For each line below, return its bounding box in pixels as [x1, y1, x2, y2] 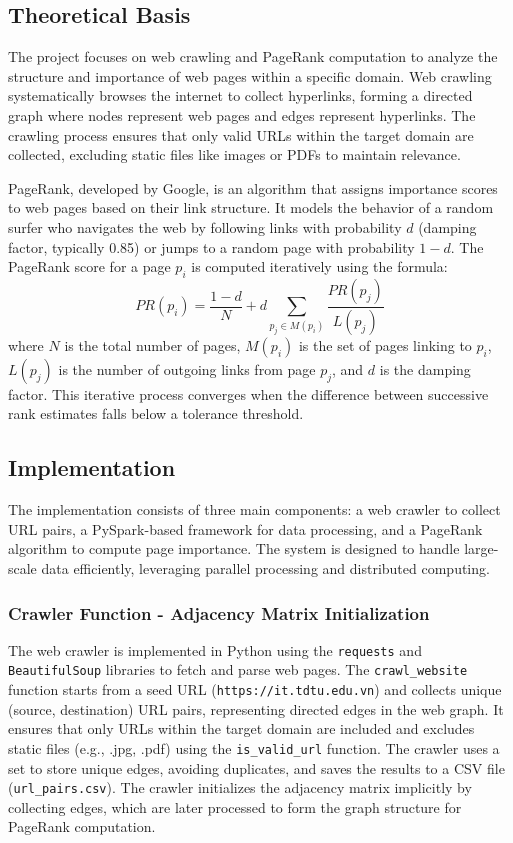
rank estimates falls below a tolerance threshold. [8, 403, 304, 424]
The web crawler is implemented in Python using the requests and [8, 639, 422, 660]
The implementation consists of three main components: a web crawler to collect [8, 499, 501, 520]
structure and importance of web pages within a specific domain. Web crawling [8, 65, 492, 86]
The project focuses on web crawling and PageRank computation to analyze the [8, 46, 498, 67]
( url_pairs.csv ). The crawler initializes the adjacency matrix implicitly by [8, 777, 472, 798]
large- [464, 538, 499, 559]
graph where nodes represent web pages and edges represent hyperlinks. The [8, 104, 476, 125]
